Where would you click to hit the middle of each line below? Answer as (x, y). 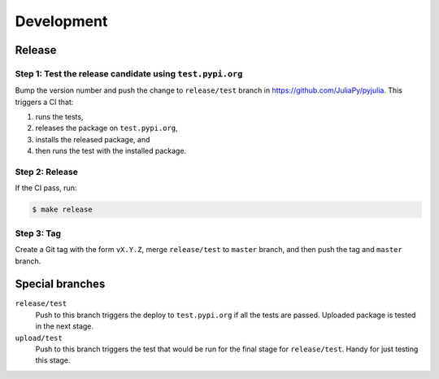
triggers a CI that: (44, 102)
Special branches (60, 284)
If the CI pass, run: (46, 188)
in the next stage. (64, 326)
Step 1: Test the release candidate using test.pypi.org (129, 73)
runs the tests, (59, 117)
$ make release (62, 210)
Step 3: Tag (38, 233)
